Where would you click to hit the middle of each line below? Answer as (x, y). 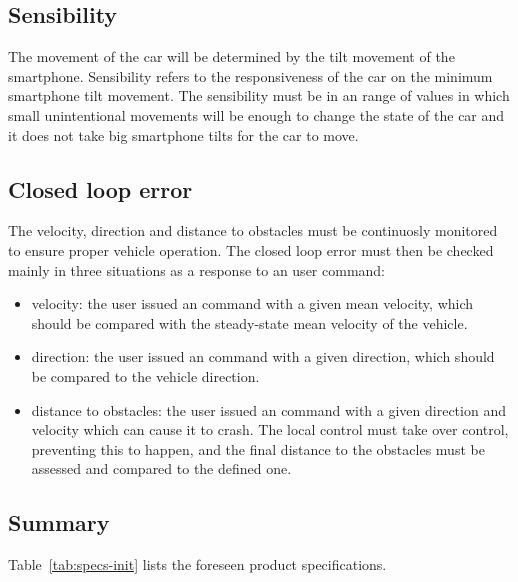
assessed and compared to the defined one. (161, 468)
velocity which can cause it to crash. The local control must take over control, (270, 429)
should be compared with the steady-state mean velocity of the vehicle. (249, 322)
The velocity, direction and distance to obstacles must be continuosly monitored (253, 230)
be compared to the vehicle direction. (145, 375)
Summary (59, 522)
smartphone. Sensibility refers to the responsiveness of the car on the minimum (250, 75)
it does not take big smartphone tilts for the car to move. (183, 134)
